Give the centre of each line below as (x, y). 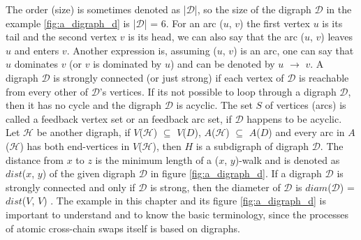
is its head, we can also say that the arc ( (216, 37)
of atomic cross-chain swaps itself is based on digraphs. (123, 228)
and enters (37, 50)
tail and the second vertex (61, 37)
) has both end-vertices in (75, 145)
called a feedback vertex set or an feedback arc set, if (119, 118)
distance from (35, 159)
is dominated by (127, 64)
